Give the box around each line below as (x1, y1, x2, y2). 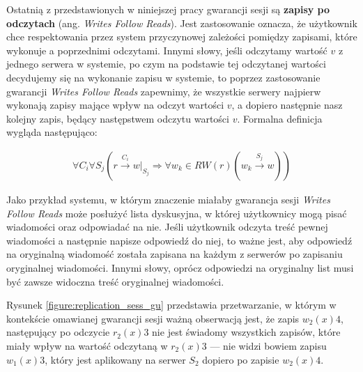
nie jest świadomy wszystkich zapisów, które (152, 325, 341, 339)
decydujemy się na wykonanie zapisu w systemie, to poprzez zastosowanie (6, 70, 320, 84)
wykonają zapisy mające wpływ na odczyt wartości (6, 98, 224, 112)
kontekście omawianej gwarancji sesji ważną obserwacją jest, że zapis (6, 311, 300, 325)
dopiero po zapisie (202, 352, 279, 366)
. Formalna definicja (237, 111, 323, 125)
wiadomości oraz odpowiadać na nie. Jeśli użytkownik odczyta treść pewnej (6, 219, 328, 234)
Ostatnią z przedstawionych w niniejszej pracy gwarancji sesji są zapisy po (6, 2, 330, 16)
